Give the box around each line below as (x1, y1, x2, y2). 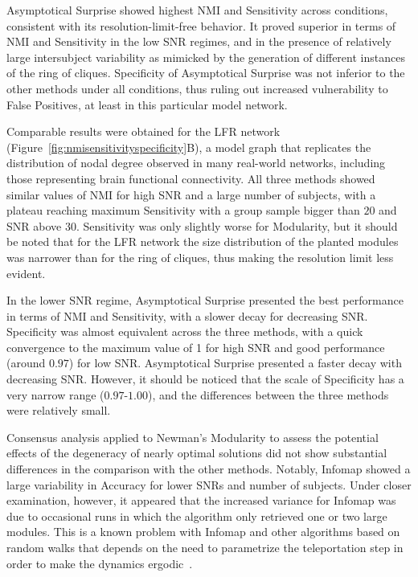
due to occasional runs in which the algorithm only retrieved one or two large (6, 507, 387, 524)
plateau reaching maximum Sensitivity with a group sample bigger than (6, 202, 360, 219)
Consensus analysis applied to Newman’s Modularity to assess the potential (6, 428, 379, 445)
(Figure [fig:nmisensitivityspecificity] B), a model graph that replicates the (6, 138, 371, 155)
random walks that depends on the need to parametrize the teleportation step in (6, 539, 404, 555)
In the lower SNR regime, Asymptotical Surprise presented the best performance (6, 292, 404, 309)
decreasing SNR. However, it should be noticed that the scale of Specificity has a (6, 370, 404, 387)
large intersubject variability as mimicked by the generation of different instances (6, 48, 405, 65)
